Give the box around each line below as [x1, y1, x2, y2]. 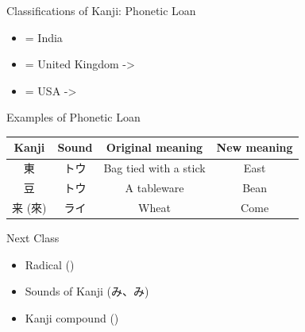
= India [25, 29, 63, 45]
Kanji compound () [25, 309, 119, 326]
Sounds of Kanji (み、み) [25, 283, 149, 299]
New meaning [216, 139, 293, 156]
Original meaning [106, 139, 203, 156]
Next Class [6, 230, 60, 246]
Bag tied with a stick [103, 160, 206, 176]
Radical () [25, 256, 75, 272]
